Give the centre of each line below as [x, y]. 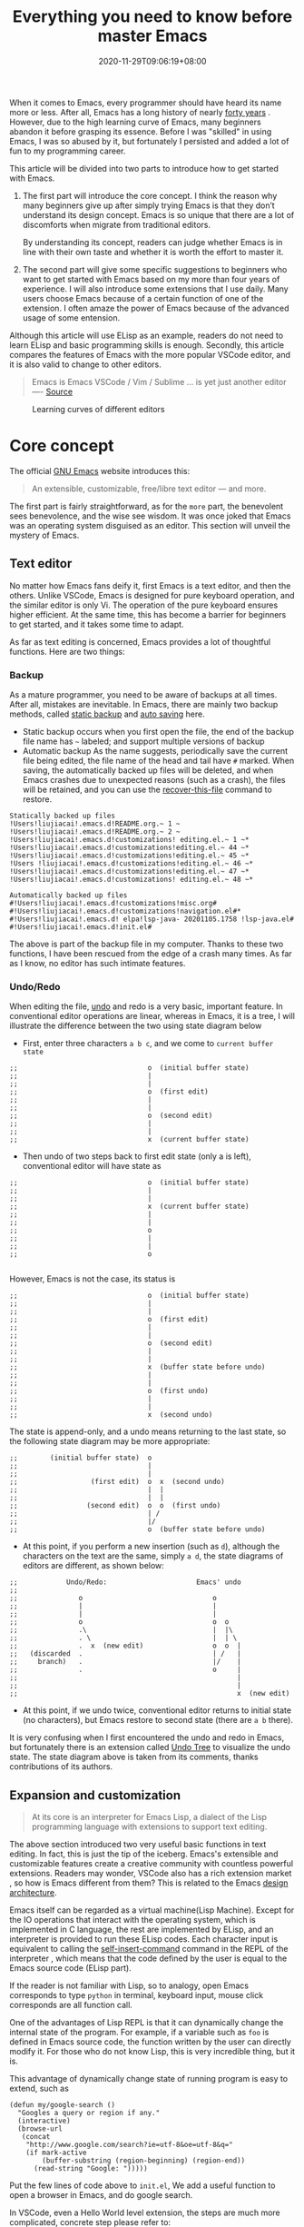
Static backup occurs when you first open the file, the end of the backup [158, 731]
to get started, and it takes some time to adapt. [97, 624]
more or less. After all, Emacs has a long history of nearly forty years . [140, 112]
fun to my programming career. [68, 151]
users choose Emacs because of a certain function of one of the [143, 298]
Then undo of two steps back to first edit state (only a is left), [137, 1156]
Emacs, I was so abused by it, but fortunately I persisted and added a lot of [149, 141]
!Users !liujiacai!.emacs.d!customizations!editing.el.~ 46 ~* [132, 863]
